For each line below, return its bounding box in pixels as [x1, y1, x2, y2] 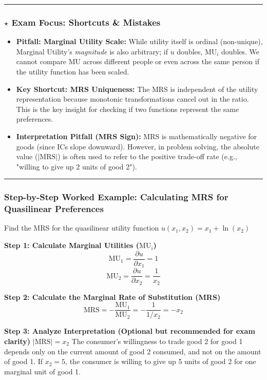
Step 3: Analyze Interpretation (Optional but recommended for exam [4, 326, 255, 336]
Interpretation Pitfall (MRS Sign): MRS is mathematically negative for [16, 130, 257, 141]
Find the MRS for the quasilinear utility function [4, 222, 159, 233]
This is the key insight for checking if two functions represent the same [16, 103, 239, 114]
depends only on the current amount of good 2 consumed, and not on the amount [4, 346, 261, 356]
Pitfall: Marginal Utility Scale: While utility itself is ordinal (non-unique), [16, 36, 263, 47]
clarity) [4, 335, 31, 346]
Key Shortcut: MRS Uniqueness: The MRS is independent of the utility [16, 83, 258, 94]
